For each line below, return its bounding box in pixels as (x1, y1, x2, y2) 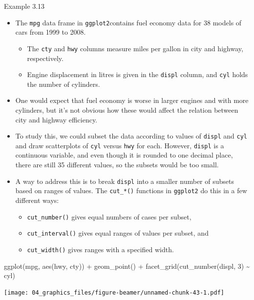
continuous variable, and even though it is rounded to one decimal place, (15, 150, 233, 160)
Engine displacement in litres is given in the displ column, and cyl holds (27, 69, 248, 80)
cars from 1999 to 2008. (15, 27, 86, 37)
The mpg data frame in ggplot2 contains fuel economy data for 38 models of (15, 17, 242, 27)
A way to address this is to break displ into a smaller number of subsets (15, 176, 234, 186)
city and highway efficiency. (15, 114, 98, 124)
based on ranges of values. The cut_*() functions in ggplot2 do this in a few (15, 185, 247, 196)
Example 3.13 (4, 1, 45, 11)
